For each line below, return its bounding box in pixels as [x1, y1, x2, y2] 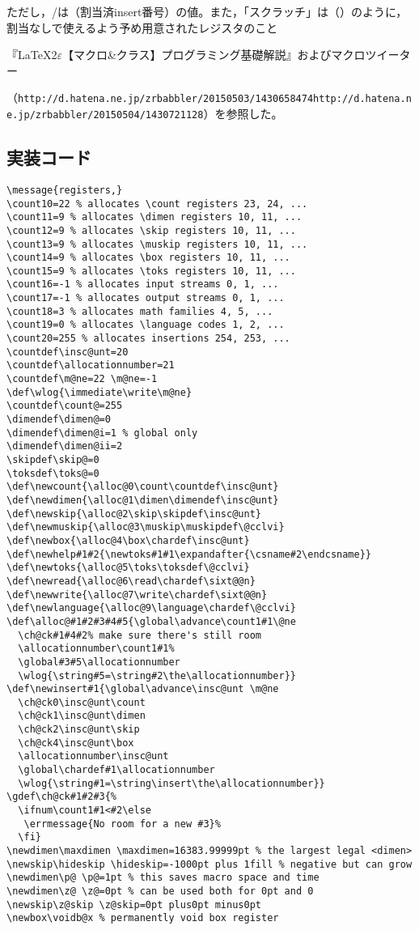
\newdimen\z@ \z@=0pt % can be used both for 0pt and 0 [6, 885, 314, 898]
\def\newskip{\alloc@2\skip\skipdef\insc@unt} [6, 507, 261, 520]
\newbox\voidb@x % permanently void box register [6, 912, 279, 924]
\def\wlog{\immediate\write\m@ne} [6, 386, 193, 398]
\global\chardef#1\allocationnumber [18, 764, 215, 776]
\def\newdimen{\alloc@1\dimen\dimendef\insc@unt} [6, 494, 279, 506]
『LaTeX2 [6, 46, 57, 63]
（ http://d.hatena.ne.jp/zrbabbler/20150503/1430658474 [6, 89, 314, 106]
